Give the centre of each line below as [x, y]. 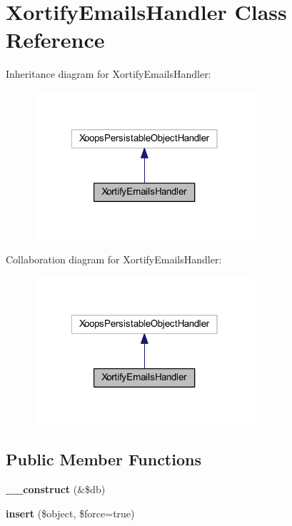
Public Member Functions [104, 459]
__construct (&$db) [56, 489]
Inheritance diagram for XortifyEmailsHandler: [109, 74]
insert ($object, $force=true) [70, 513]
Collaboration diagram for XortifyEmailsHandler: [114, 259]
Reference [55, 40]
